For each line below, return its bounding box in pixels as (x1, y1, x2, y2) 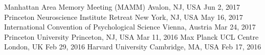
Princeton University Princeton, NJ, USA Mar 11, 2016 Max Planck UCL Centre (4, 31, 259, 42)
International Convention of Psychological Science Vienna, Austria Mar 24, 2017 (4, 21, 256, 32)
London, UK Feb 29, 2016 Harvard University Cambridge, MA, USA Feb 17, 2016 (4, 41, 261, 52)
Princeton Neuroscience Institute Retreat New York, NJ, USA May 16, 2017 (4, 11, 243, 22)
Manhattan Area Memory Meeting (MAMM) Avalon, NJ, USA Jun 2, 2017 (4, 2, 240, 12)
